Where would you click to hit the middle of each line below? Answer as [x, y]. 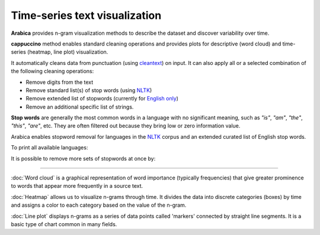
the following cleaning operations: [52, 71]
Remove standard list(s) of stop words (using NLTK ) [89, 90]
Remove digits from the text [60, 82]
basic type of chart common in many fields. [64, 224]
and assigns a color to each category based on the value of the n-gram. [99, 205]
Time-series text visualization [86, 15]
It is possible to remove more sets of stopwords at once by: [83, 158]
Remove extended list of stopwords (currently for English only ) [102, 99]
